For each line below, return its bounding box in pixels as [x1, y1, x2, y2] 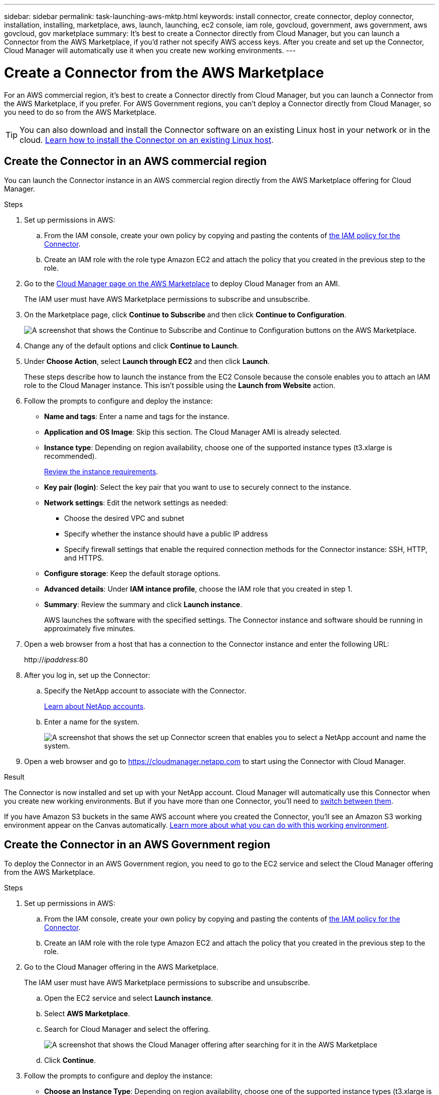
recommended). [44, 452, 97, 461]
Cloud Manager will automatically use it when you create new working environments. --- [4, 46, 296, 55]
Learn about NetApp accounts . [44, 702, 146, 711]
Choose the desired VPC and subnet [64, 514, 184, 523]
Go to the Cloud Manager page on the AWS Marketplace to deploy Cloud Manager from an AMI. [24, 279, 340, 288]
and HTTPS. [64, 554, 104, 563]
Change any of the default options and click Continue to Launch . [24, 341, 239, 350]
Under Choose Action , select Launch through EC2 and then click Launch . [24, 357, 270, 366]
